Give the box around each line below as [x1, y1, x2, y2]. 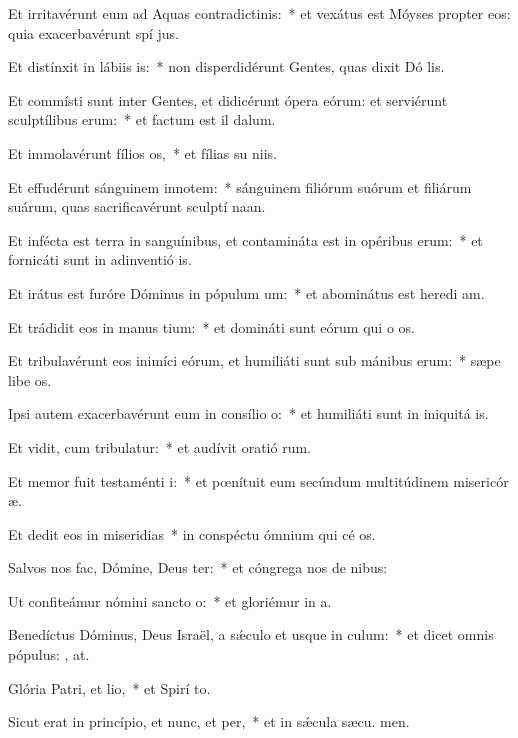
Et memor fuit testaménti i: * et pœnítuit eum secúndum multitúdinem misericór [8, 470, 509, 491]
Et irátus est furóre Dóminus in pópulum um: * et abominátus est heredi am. [8, 282, 485, 303]
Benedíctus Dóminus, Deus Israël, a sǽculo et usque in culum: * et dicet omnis [8, 624, 494, 645]
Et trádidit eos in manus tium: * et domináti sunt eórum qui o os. [8, 316, 415, 337]
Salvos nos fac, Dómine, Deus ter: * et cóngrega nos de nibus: [8, 557, 388, 578]
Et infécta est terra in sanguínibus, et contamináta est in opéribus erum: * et [8, 229, 483, 250]
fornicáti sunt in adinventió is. [8, 249, 192, 270]
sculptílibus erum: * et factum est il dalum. [8, 109, 276, 130]
